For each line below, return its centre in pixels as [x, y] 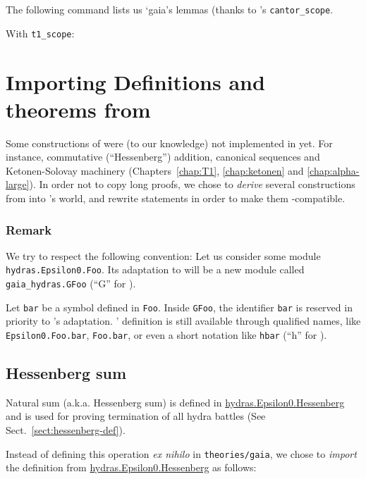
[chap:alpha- [333, 170]
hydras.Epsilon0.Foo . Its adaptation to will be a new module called [155, 269]
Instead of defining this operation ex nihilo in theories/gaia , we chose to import [181, 453]
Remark [29, 229]
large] [18, 184]
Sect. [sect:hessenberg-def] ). [66, 430]
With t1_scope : [40, 33]
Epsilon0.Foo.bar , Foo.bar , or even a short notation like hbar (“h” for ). [166, 334]
